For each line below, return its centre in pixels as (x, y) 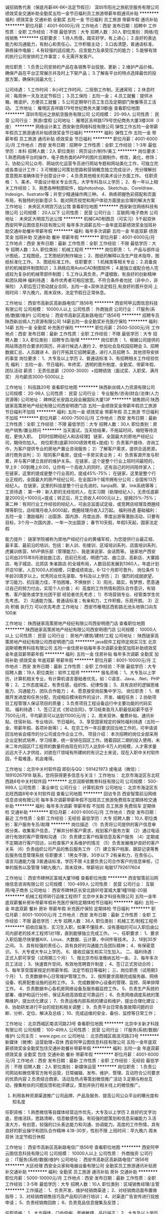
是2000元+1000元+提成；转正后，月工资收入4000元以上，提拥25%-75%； (81, 498)
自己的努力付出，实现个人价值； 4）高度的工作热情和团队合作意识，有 (80, 588)
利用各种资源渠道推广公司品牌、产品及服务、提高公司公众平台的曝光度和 (85, 1095)
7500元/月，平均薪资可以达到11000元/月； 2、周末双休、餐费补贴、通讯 (78, 715)
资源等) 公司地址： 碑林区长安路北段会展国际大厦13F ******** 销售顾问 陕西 (82, 399)
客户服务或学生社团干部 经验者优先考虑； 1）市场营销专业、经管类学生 (84, 594)
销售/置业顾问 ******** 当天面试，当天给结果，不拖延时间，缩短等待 (83, 430)
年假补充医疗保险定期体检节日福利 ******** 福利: (94, 902)
